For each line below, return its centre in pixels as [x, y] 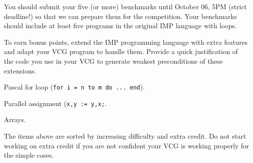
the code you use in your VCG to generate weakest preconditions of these [113, 61]
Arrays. [15, 119]
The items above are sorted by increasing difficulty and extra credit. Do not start [125, 136]
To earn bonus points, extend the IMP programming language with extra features [126, 42]
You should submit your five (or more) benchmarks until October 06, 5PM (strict [126, 6]
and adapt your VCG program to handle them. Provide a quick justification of [121, 51]
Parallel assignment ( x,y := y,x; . [55, 103]
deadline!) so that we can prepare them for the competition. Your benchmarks [120, 16]
